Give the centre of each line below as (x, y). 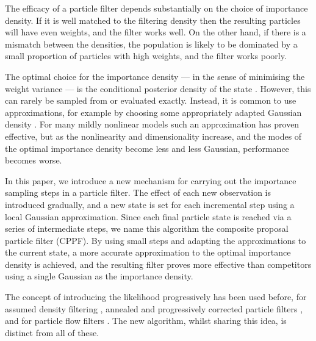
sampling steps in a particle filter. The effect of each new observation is (138, 192)
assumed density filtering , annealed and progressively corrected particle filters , (154, 308)
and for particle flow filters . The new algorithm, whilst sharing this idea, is (146, 321)
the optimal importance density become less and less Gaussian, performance (147, 148)
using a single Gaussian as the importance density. (99, 276)
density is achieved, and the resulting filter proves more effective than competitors (158, 264)
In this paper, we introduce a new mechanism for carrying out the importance (151, 180)
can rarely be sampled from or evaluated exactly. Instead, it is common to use (151, 100)
